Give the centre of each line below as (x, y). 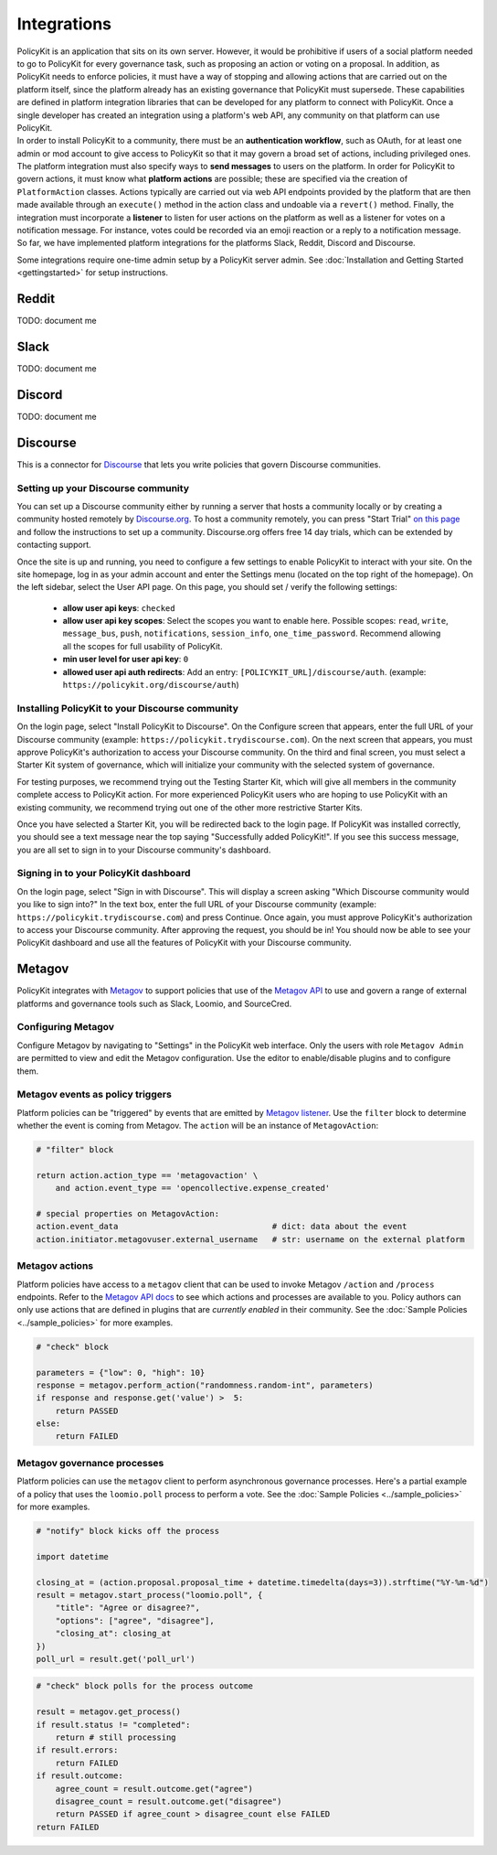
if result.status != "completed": (113, 1725)
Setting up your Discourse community (103, 488)
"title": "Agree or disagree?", (128, 1608)
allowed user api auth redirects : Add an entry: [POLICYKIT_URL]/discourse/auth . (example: (244, 671)
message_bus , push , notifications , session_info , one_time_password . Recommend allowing (252, 633)
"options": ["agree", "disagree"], (135, 1620)
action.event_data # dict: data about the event (222, 1227)
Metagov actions (55, 1266)
